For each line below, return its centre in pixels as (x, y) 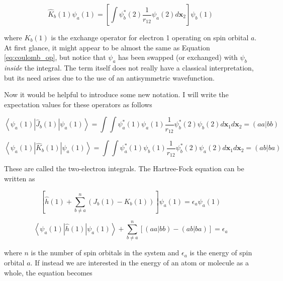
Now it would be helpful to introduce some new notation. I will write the (116, 94)
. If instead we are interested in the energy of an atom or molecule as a (139, 263)
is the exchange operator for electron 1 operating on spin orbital (150, 37)
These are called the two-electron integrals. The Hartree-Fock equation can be (124, 168)
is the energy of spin (221, 253)
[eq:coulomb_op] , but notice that (55, 57)
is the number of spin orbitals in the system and (105, 253)
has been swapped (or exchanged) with (178, 57)
